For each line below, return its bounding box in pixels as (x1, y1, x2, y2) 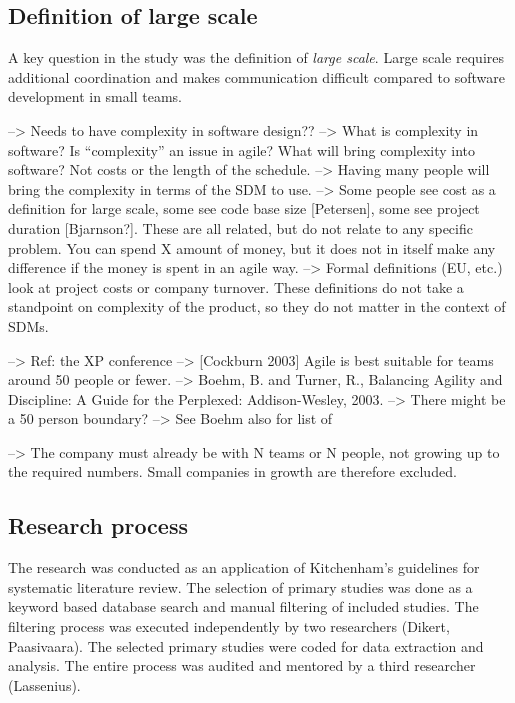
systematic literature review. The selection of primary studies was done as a (8, 576, 473, 597)
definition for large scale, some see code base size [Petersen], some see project (8, 198, 480, 219)
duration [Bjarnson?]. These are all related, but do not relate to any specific (8, 217, 473, 238)
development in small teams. (8, 86, 182, 107)
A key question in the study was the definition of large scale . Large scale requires (8, 47, 504, 68)
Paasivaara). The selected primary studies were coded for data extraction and (8, 635, 484, 656)
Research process (8, 510, 188, 541)
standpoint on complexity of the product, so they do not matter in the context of (8, 296, 506, 317)
